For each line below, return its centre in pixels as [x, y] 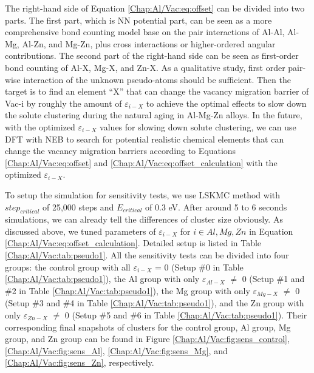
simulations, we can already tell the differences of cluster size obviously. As [144, 219]
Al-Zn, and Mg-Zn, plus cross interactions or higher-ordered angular [149, 43]
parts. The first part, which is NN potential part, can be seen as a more [138, 20]
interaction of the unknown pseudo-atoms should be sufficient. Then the [157, 79]
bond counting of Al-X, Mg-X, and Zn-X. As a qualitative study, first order [145, 67]
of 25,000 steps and [78, 207]
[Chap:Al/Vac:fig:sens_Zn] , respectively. [80, 362]
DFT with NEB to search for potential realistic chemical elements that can [145, 139]
